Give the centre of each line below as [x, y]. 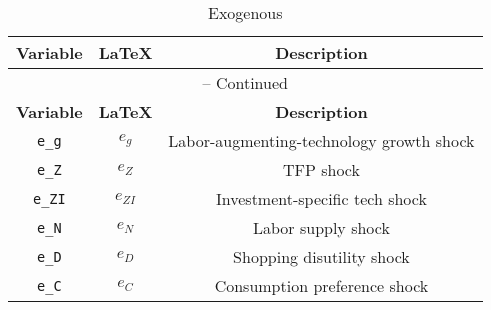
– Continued [245, 82]
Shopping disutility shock [321, 256]
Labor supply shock [321, 227]
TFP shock [321, 169]
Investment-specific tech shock [321, 198]
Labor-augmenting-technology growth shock [321, 140]
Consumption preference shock [321, 285]
